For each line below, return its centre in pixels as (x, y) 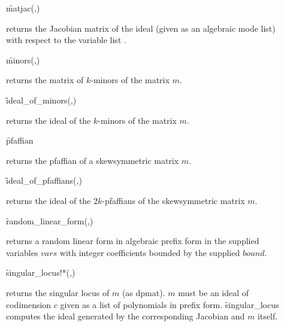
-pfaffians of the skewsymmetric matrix (173, 200)
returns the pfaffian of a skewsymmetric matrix (93, 160)
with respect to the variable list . (66, 40)
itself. (268, 316)
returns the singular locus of (58, 292)
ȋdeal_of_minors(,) (41, 100)
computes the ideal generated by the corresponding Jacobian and (126, 316)
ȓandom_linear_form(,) (50, 220)
